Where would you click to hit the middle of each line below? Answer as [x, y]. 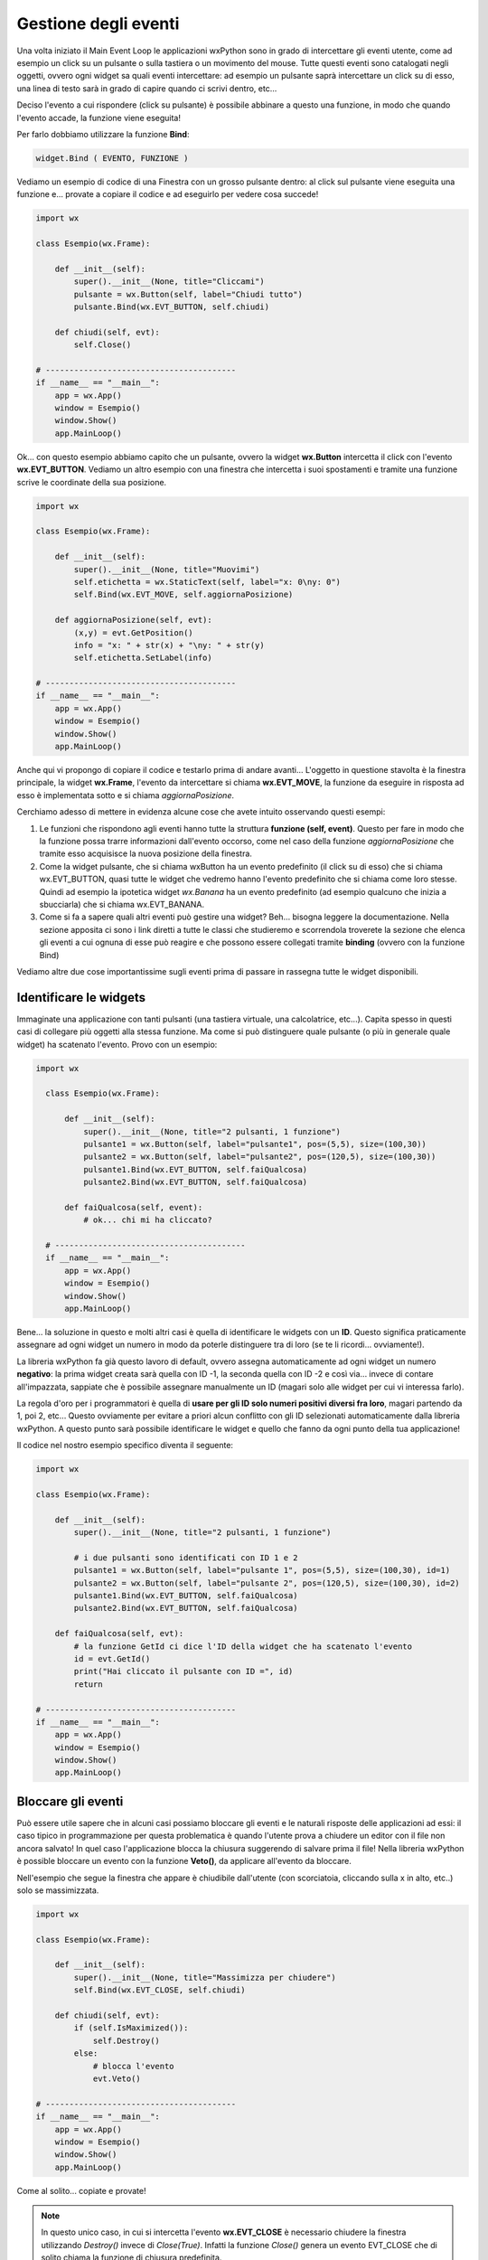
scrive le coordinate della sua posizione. [92, 482]
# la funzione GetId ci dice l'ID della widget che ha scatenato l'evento [243, 1646]
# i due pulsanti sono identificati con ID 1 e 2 [186, 1558]
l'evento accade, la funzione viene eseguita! [99, 118]
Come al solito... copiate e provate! [81, 2190]
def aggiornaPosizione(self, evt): [133, 620]
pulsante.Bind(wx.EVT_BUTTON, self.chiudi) [172, 306]
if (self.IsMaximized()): [131, 2028]
